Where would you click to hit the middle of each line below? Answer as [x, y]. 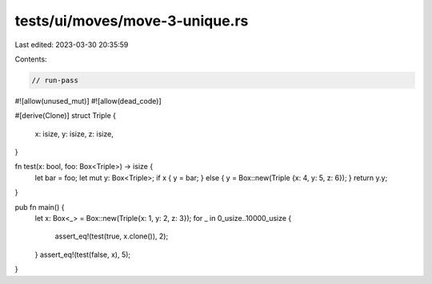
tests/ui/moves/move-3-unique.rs [132, 21]
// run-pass [55, 80]
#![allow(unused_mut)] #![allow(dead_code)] [88, 101]
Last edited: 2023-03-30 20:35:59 [72, 45]
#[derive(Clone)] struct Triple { [65, 116]
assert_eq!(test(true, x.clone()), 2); [112, 236]
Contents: [31, 59]
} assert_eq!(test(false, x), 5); [83, 254]
